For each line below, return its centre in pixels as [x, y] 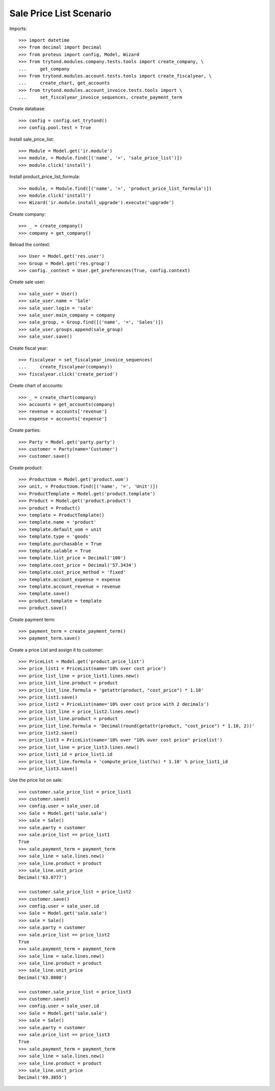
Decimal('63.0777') [43, 877]
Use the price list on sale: [36, 780]
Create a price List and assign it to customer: [57, 650]
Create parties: [25, 430]
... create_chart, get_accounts [64, 83]
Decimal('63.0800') [43, 977]
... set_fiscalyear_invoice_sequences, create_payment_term [101, 97]
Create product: [26, 467]
